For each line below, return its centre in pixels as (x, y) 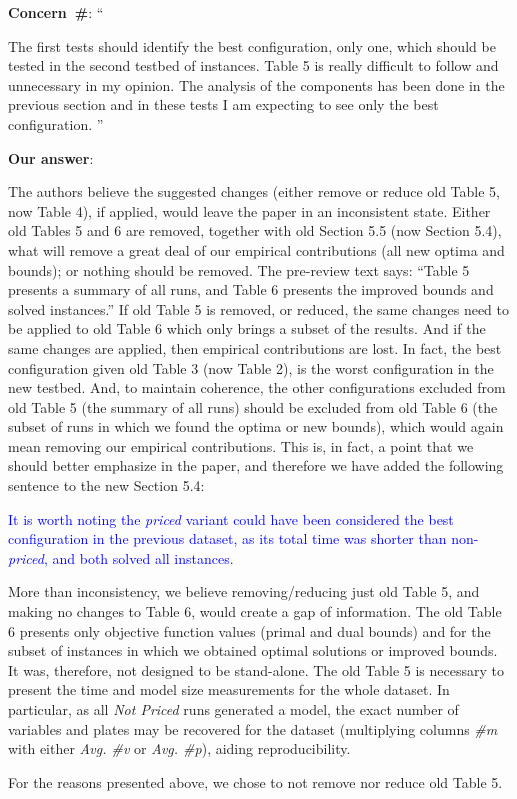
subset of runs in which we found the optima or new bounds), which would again (256, 426)
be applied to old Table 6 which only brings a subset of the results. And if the (247, 328)
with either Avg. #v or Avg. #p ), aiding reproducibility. (179, 748)
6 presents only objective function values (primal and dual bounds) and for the (249, 630)
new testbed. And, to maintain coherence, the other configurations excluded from (257, 387)
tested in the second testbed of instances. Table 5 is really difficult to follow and (253, 65)
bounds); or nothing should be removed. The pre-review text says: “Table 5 (239, 269)
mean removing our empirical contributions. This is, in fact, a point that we (241, 445)
